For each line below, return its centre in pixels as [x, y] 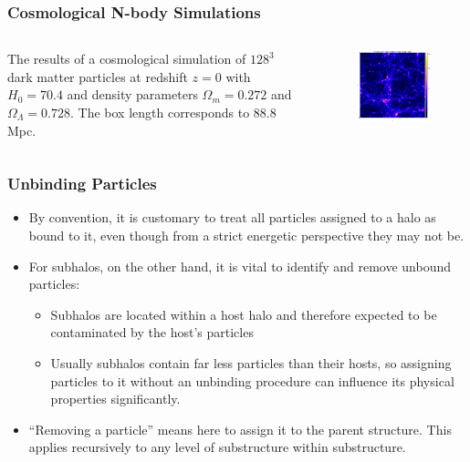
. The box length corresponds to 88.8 [173, 112]
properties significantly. [115, 399]
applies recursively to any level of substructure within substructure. [217, 447]
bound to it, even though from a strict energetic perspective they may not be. [246, 235]
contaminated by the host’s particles [152, 332]
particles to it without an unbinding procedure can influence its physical [252, 380]
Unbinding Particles [82, 184]
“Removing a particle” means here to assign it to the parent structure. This [240, 429]
